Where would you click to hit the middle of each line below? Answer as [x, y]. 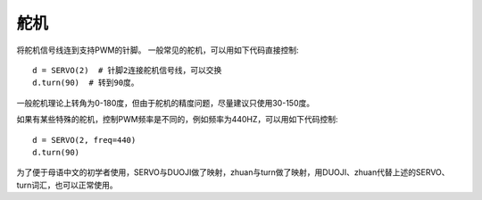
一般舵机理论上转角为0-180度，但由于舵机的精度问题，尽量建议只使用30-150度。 [166, 103]
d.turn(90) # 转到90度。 [86, 83]
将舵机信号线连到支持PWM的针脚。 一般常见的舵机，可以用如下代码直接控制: [158, 50]
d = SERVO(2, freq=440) [84, 140]
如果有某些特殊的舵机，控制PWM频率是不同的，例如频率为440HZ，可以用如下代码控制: [177, 120]
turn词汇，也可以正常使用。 [67, 185]
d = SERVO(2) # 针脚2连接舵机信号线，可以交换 [127, 70]
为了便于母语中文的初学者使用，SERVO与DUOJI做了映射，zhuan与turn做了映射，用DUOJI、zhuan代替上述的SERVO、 [233, 172]
